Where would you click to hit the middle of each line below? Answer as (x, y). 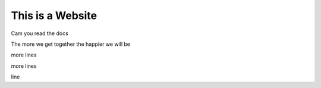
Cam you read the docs (40, 33)
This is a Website (54, 15)
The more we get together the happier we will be (71, 44)
